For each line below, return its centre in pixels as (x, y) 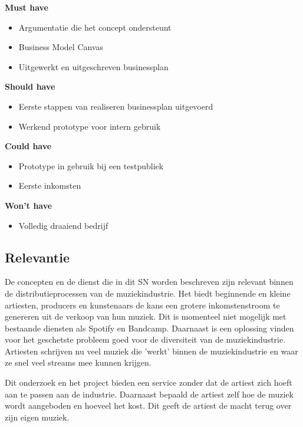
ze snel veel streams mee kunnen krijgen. (78, 362)
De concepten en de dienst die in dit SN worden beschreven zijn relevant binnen (149, 282)
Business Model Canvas (61, 47)
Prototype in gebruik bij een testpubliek (91, 165)
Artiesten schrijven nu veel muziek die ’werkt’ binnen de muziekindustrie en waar (151, 351)
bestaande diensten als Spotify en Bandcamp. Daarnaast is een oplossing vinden (149, 328)
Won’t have (29, 205)
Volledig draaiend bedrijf (63, 225)
